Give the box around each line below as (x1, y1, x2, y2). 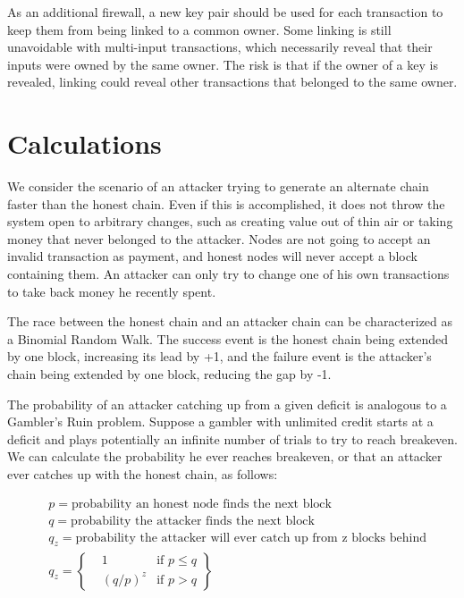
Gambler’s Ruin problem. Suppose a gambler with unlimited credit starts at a (7, 412, 434, 431)
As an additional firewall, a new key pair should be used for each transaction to (7, 3, 443, 21)
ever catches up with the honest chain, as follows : (7, 465, 278, 483)
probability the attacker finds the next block (71, 514, 315, 527)
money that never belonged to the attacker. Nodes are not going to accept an (7, 229, 431, 248)
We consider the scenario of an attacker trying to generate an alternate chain (7, 177, 429, 196)
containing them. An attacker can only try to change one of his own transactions (7, 265, 450, 283)
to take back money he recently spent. (7, 282, 216, 300)
